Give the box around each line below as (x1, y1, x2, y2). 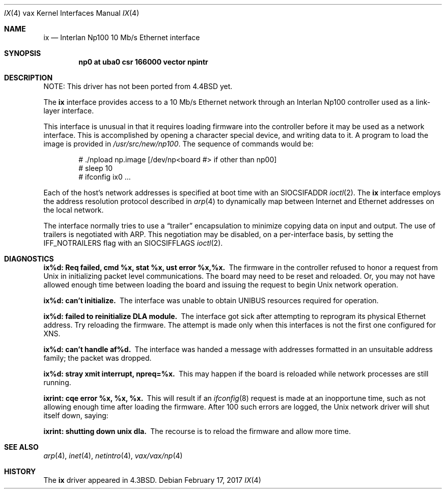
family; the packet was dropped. (43, 354, 152, 362)
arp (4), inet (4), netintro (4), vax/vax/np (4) (43, 451, 183, 460)
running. (43, 378, 71, 387)
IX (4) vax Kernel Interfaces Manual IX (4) (4, 9, 140, 17)
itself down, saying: (43, 411, 108, 420)
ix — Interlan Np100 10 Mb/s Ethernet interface (43, 33, 200, 42)
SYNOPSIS (4, 49, 41, 57)
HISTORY (4, 467, 36, 476)
